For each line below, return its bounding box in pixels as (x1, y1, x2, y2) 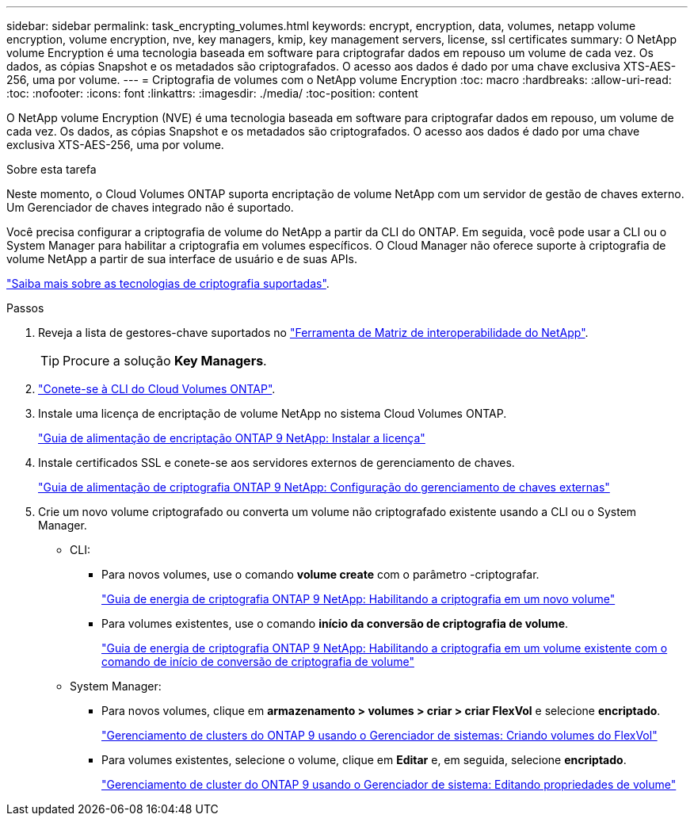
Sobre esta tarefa (6, 162, 97, 176)
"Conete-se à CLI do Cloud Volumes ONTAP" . (38, 382, 276, 396)
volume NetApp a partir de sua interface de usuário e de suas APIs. (6, 252, 357, 266)
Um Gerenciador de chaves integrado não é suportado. (6, 201, 294, 214)
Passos (6, 301, 44, 315)
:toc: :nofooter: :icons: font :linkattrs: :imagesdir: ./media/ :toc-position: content (6, 86, 418, 100)
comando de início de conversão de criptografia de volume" (101, 655, 414, 668)
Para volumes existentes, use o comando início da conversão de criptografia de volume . (101, 617, 569, 630)
